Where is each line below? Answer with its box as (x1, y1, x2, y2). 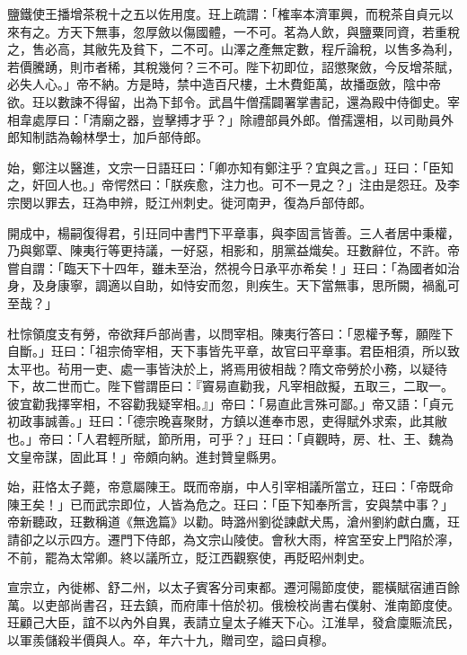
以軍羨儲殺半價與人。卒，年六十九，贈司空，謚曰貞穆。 (7, 631, 334, 649)
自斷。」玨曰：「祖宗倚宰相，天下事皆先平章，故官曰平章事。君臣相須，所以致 (7, 341, 460, 360)
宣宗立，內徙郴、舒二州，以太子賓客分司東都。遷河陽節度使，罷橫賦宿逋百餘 (7, 578, 460, 597)
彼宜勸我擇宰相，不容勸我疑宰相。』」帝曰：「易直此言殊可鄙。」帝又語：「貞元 (7, 394, 454, 412)
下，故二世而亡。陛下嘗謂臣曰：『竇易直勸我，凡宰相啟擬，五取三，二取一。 (7, 376, 454, 395)
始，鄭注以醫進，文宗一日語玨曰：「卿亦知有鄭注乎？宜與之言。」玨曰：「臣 (7, 157, 441, 176)
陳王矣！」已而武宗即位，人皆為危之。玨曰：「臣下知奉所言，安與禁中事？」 (7, 494, 454, 513)
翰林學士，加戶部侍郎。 (69, 128, 208, 146)
